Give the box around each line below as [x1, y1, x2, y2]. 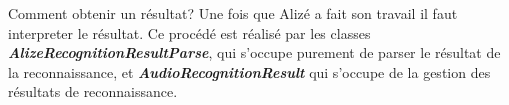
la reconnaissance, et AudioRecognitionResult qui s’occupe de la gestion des [8, 61, 491, 82]
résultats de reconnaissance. [8, 81, 178, 102]
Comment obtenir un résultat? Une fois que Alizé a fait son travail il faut [8, 3, 458, 23]
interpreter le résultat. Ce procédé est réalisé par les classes [8, 22, 371, 43]
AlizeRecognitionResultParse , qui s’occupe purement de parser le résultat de [8, 42, 501, 63]
